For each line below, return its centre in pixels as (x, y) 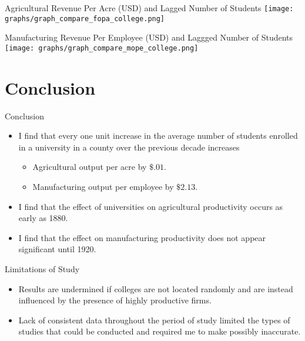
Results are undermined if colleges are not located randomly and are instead (156, 288)
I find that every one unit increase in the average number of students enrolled (158, 136)
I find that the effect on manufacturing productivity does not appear (142, 237)
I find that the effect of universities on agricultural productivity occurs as (151, 206)
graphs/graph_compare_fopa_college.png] (85, 19)
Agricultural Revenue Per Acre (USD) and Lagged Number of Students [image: (149, 8)
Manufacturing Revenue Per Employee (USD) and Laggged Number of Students (149, 37)
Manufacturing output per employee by (103, 187)
